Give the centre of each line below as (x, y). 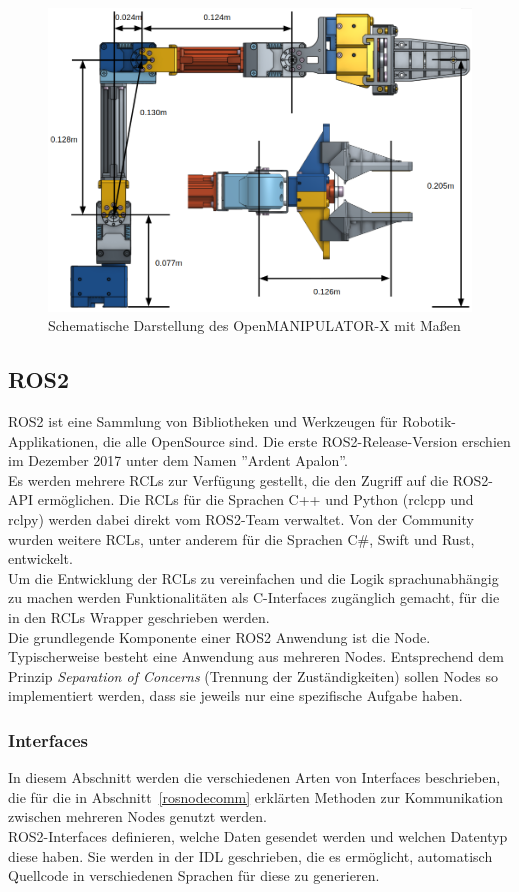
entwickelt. (40, 558)
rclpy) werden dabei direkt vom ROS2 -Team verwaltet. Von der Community (241, 519)
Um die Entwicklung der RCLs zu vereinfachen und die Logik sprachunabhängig (253, 577)
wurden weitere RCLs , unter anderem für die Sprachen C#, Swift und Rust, (241, 538)
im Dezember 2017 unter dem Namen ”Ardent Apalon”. (178, 460)
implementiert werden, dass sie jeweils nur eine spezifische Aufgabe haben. (235, 695)
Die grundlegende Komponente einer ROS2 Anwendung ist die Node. (219, 636)
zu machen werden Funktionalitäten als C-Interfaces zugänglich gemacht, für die (254, 597)
